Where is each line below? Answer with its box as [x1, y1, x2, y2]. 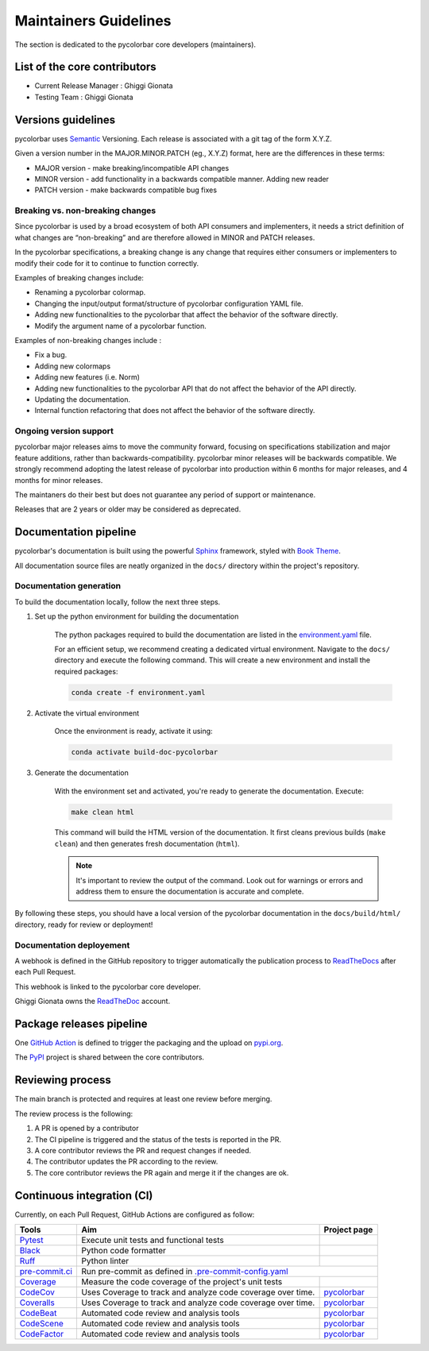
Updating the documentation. [34, 394, 131, 404]
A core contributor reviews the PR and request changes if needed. [34, 1145, 252, 1155]
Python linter [80, 1255, 129, 1266]
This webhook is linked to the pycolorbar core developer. [14, 982, 202, 991]
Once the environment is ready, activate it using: [54, 727, 214, 736]
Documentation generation [14, 581, 122, 592]
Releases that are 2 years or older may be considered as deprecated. [14, 504, 242, 514]
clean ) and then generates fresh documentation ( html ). [54, 839, 240, 848]
